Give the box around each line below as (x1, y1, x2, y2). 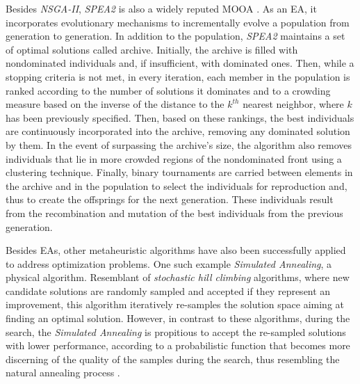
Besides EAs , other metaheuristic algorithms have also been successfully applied (6, 243, 346, 257)
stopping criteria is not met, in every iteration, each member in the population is (6, 69, 350, 83)
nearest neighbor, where (243, 97, 344, 111)
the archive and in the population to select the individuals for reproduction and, (6, 178, 347, 193)
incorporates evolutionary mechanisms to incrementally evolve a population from (6, 15, 350, 29)
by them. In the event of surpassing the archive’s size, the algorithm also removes (6, 137, 352, 152)
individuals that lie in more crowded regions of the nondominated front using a (6, 151, 342, 166)
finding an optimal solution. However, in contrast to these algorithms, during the (6, 311, 350, 326)
